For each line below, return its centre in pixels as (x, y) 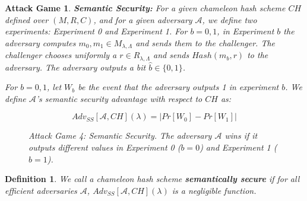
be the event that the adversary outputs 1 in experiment (178, 87)
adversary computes (40, 42)
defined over (27, 19)
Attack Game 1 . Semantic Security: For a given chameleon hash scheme (145, 8)
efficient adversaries (41, 190)
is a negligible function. (214, 190)
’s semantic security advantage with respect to (119, 98)
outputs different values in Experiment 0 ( (105, 147)
